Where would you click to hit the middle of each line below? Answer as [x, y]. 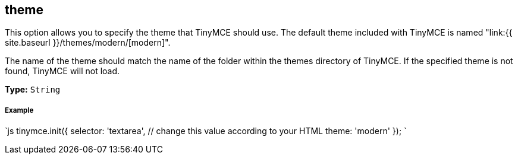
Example [19, 110]
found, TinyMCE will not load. [62, 71]
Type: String [33, 90]
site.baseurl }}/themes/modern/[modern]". [88, 43]
